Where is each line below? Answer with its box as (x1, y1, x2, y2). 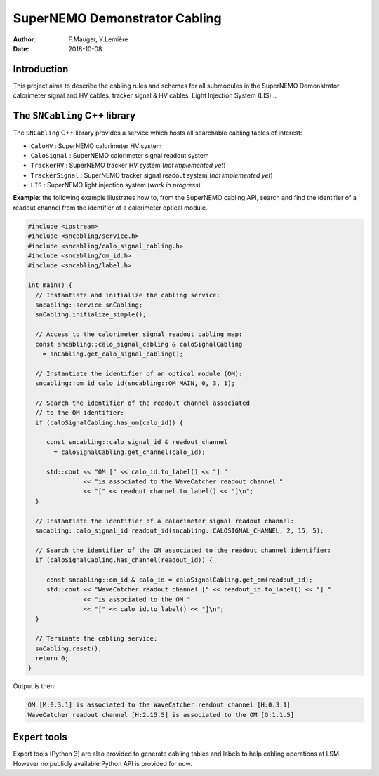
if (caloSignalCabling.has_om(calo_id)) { (35, 418, 184, 427)
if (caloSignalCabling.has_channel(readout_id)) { (35, 556, 213, 564)
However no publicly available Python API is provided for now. (13, 759, 192, 768)
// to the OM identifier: (35, 409, 124, 417)
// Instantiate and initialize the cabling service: (35, 291, 220, 299)
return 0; (35, 655, 69, 662)
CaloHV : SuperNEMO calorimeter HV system (30, 141, 162, 150)
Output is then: (13, 682, 56, 690)
